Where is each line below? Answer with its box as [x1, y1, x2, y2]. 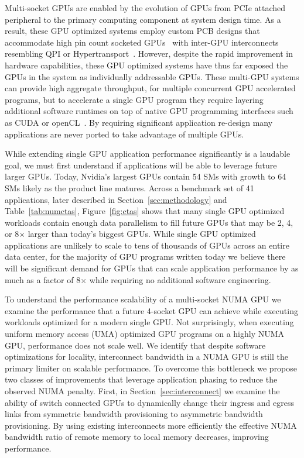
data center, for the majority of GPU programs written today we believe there [5, 250, 286, 263]
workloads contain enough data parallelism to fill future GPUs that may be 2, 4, [5, 216, 293, 228]
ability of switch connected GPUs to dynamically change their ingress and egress [5, 396, 294, 408]
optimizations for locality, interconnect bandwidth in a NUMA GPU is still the [5, 350, 289, 363]
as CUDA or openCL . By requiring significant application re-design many [5, 116, 273, 128]
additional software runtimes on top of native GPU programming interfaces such [5, 105, 293, 117]
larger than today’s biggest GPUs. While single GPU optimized [28, 228, 256, 240]
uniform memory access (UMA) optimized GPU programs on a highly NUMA [5, 328, 285, 340]
